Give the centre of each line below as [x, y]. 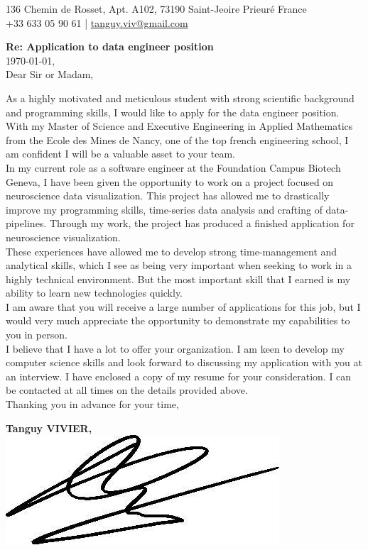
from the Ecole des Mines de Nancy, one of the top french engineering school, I [177, 139]
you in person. [37, 335]
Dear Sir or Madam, [50, 74]
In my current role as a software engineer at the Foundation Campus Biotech [173, 167]
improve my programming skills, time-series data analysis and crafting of [164, 209]
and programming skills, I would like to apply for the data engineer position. [173, 112]
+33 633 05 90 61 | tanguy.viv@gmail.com [97, 22]
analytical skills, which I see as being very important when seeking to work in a [179, 265]
